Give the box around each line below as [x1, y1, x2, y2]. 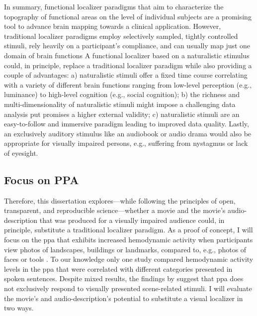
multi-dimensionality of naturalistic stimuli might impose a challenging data [4, 99, 236, 109]
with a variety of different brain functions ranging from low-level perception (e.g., [4, 79, 252, 90]
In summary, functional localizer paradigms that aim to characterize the [4, 1, 224, 11]
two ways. [4, 303, 34, 313]
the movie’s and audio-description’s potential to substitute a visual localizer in [4, 293, 243, 303]
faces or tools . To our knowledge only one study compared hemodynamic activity [4, 254, 254, 264]
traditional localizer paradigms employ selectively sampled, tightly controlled [4, 30, 238, 41]
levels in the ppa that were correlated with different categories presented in [4, 263, 233, 274]
